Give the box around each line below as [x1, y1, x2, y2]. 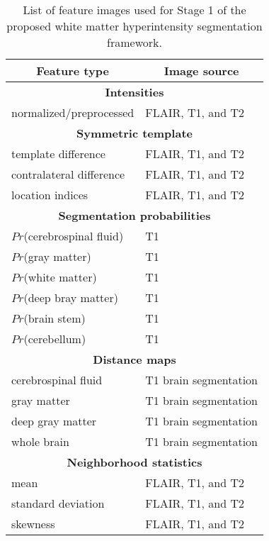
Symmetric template [76, 125, 193, 141]
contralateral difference [11, 166, 125, 182]
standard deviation [11, 495, 105, 511]
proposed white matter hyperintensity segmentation [6, 18, 263, 34]
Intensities [105, 84, 164, 100]
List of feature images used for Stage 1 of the [23, 1, 246, 18]
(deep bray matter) [23, 289, 118, 306]
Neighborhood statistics [67, 454, 202, 470]
